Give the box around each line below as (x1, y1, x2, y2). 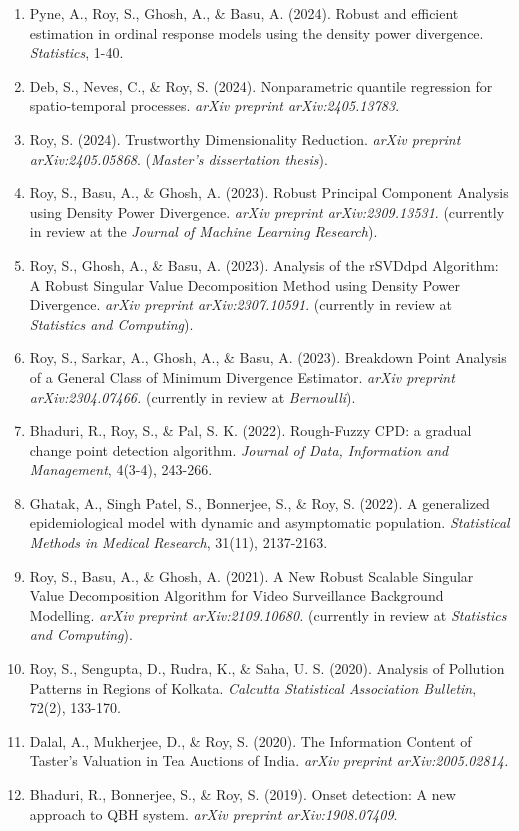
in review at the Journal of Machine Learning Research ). (29, 221, 378, 242)
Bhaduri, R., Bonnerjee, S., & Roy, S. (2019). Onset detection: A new (29, 784, 456, 804)
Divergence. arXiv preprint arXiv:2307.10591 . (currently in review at (29, 294, 452, 315)
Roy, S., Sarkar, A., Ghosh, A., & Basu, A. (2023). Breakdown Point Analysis (29, 347, 507, 368)
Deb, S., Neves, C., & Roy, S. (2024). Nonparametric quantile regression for (29, 75, 493, 96)
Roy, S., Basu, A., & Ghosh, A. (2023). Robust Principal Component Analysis (29, 182, 509, 203)
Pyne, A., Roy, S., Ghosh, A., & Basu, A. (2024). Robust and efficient (29, 3, 459, 23)
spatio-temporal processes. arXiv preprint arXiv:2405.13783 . (29, 95, 400, 116)
